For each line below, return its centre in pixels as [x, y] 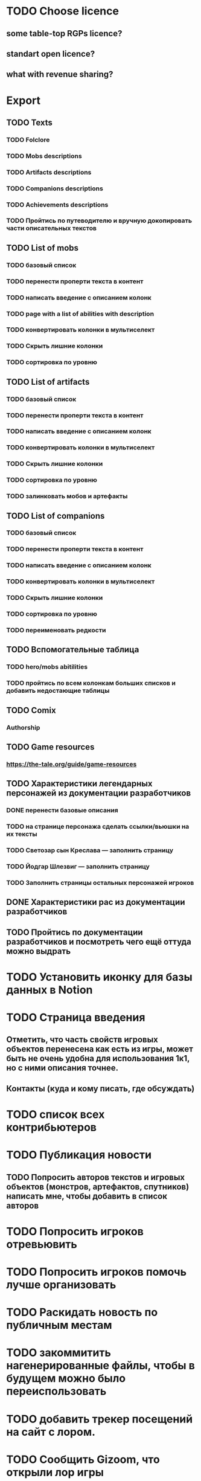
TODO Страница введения [76, 1017]
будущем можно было [66, 1379]
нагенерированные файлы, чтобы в [101, 1366]
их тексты [22, 834]
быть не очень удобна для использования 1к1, [98, 1059]
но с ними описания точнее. [62, 1068]
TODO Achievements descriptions [57, 205]
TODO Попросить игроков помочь [97, 1272]
